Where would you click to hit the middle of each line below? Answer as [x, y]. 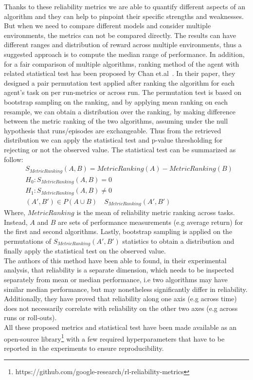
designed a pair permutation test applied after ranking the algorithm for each [119, 82]
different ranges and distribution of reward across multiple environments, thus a [123, 45]
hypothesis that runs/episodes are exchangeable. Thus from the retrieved [113, 130]
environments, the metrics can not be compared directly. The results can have [120, 35]
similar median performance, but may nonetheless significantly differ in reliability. [126, 289]
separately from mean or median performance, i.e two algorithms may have [116, 280]
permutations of [27, 241]
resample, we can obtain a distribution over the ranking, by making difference [120, 111]
